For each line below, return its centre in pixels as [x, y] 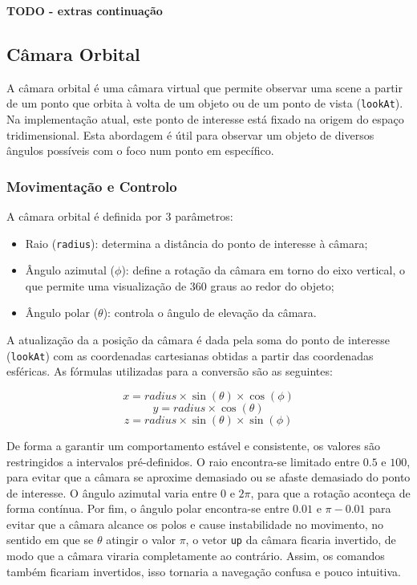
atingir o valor [141, 540]
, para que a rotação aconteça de [330, 492]
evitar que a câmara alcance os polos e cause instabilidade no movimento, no [195, 524]
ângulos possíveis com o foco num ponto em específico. [140, 150]
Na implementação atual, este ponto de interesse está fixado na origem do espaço [205, 119]
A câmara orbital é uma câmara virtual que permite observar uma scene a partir [204, 87]
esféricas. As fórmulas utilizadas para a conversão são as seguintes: [170, 371]
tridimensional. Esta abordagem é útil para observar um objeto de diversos [190, 134]
